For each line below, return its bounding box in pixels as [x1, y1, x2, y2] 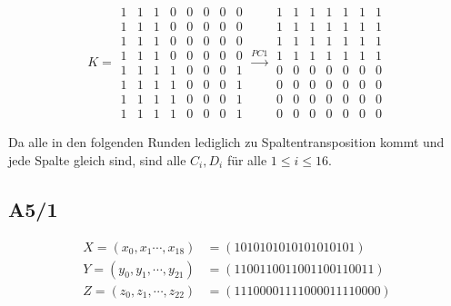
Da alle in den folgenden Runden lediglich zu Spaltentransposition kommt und [8, 133, 445, 152]
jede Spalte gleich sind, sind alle [8, 150, 186, 169]
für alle [226, 150, 267, 169]
